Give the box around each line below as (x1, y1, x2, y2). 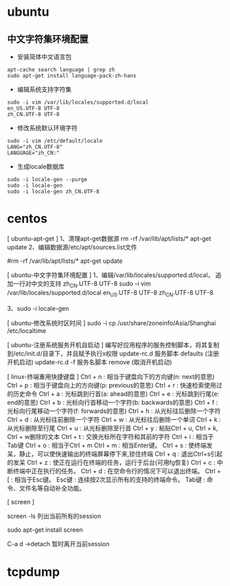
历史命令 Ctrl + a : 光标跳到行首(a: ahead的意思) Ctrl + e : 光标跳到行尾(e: (12, 389, 220, 398)
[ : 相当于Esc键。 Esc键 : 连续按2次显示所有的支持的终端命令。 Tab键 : (7, 475, 206, 484)
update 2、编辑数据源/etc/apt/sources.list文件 (7, 243, 137, 251)
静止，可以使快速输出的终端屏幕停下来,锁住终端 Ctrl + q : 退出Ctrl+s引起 (19, 449, 223, 458)
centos (7, 211, 48, 226)
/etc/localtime (7, 327, 47, 335)
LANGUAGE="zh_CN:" (7, 150, 60, 156)
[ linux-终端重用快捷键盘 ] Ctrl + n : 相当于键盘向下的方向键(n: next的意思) (7, 372, 215, 381)
